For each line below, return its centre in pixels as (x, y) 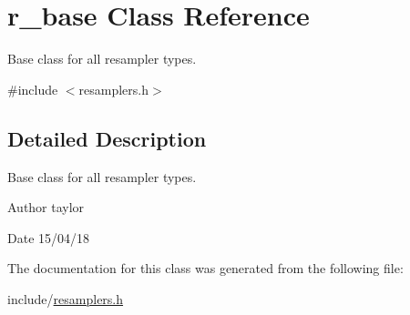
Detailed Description (107, 138)
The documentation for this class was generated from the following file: (205, 268)
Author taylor (46, 207)
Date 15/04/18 (49, 237)
